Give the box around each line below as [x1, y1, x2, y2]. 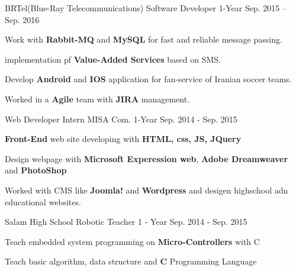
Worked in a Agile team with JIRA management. [5, 92, 190, 105]
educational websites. [5, 195, 81, 208]
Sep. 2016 [5, 13, 40, 25]
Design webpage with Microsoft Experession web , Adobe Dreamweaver [5, 152, 288, 164]
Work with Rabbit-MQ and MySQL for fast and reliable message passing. [5, 33, 282, 46]
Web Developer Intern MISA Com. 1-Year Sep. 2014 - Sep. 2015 [5, 112, 237, 125]
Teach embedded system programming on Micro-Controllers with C [5, 235, 260, 247]
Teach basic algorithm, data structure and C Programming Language [5, 255, 257, 267]
